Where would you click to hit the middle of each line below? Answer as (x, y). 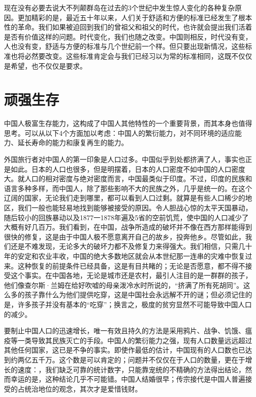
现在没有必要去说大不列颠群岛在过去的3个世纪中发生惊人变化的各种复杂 (119, 7)
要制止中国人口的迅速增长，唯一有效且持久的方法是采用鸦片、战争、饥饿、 (125, 331)
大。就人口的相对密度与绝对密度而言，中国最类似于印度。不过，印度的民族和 (128, 179)
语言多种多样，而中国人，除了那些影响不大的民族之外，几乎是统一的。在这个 (128, 188)
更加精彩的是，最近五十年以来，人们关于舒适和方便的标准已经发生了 (128, 17)
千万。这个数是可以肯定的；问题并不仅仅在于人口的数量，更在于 (142, 359)
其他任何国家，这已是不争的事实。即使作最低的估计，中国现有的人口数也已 (125, 350)
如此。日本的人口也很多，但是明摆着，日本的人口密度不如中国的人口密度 (128, 169)
